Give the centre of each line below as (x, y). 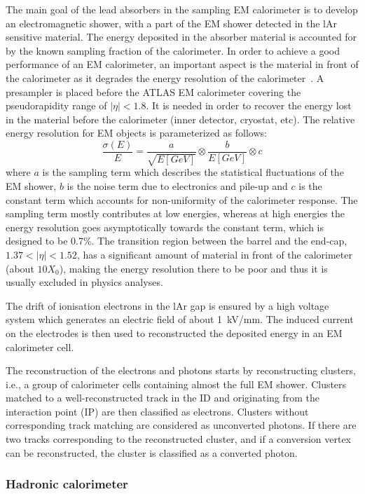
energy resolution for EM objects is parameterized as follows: (136, 133)
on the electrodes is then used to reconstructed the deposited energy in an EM (174, 332)
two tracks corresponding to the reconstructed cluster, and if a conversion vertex (179, 439)
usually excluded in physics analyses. (84, 282)
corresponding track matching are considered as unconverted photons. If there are (181, 425)
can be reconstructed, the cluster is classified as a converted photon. (152, 452)
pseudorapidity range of (56, 105)
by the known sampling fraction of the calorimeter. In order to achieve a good (173, 50)
